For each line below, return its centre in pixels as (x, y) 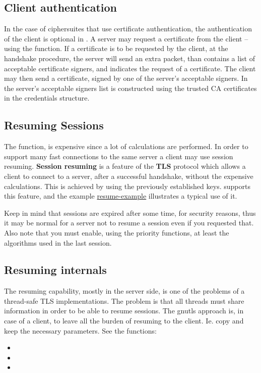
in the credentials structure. (47, 98)
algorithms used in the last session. (58, 242)
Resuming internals (55, 270)
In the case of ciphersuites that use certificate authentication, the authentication (128, 29)
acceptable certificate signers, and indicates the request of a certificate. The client (130, 68)
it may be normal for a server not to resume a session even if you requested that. (129, 223)
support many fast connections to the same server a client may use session (119, 156)
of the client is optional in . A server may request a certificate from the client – (126, 38)
